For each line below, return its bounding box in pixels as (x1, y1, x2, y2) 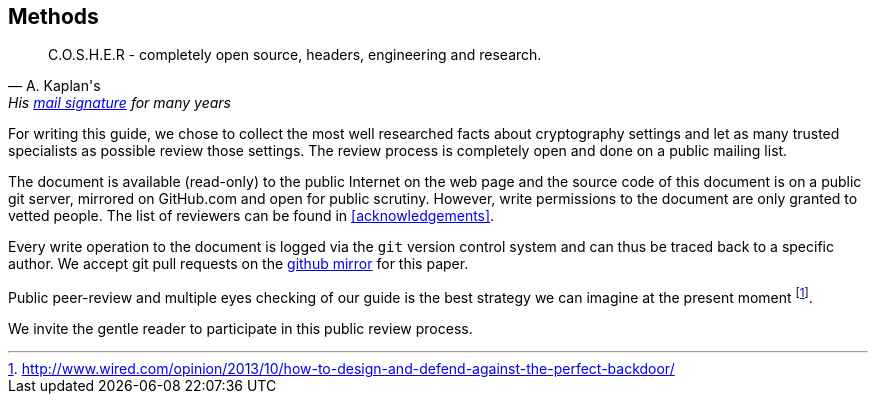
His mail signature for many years (8, 94, 231, 112)
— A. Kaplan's (8, 77, 101, 95)
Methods (8, 4, 99, 29)
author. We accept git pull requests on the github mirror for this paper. (8, 255, 469, 273)
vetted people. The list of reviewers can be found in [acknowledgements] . (8, 207, 495, 225)
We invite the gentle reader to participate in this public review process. (8, 320, 473, 338)
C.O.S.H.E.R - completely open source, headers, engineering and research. (48, 46, 542, 64)
